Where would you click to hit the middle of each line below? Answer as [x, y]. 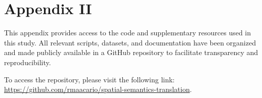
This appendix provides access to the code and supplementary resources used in [128, 33]
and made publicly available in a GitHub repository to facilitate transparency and [131, 52]
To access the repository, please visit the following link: [90, 79]
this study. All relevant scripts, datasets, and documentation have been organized [130, 42]
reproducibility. [28, 62]
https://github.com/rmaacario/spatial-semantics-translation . [98, 89]
